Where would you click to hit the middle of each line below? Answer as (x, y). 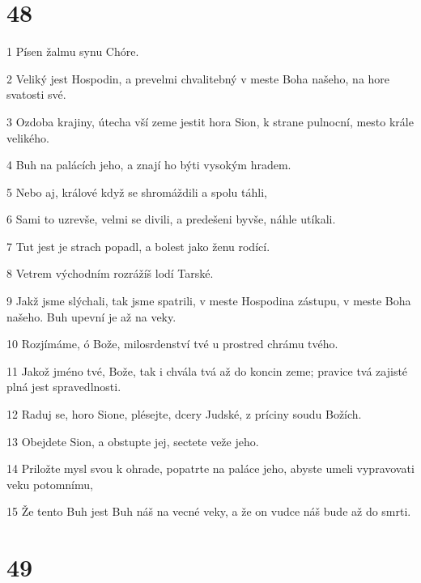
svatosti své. (36, 94)
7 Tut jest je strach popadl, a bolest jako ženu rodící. (138, 246)
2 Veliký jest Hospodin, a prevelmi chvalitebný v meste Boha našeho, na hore (198, 78)
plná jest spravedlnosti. (64, 387)
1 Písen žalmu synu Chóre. (73, 51)
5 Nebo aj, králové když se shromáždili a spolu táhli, (137, 191)
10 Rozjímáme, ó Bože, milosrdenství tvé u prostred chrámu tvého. (172, 344)
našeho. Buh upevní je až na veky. (91, 316)
